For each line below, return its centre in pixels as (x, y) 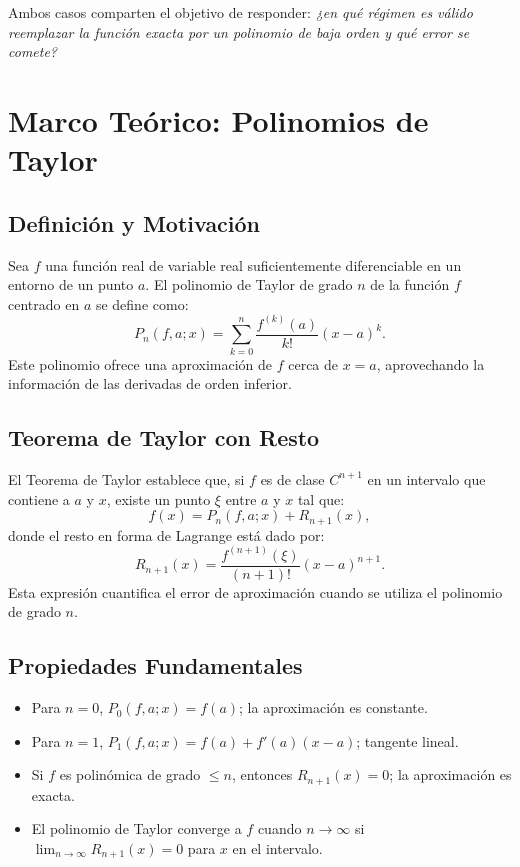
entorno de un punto (71, 284)
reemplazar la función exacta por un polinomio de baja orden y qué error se (239, 31)
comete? (33, 51)
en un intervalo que (426, 478)
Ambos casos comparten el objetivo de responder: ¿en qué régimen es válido (240, 12)
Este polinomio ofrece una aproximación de (140, 363)
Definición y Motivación (134, 222)
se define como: (142, 303)
